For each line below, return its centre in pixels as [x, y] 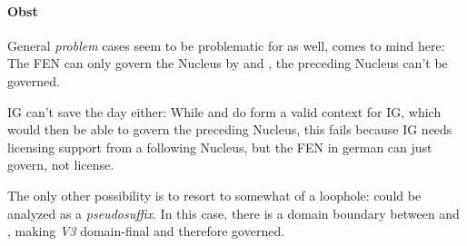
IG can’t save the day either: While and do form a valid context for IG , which [224, 111]
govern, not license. [61, 165]
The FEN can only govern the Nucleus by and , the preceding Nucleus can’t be [228, 63]
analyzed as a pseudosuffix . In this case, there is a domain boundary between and [233, 213]
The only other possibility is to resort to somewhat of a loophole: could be [214, 195]
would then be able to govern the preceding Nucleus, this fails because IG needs [230, 129]
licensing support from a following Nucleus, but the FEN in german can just [220, 147]
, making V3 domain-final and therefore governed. [146, 231]
